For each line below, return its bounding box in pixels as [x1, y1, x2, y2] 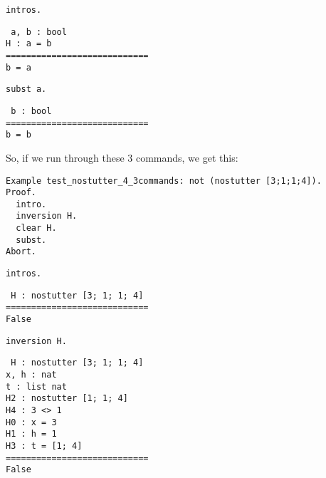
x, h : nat [6, 370, 57, 380]
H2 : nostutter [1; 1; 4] [6, 393, 128, 404]
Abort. [6, 246, 36, 257]
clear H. [16, 223, 57, 234]
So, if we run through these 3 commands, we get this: [6, 150, 238, 165]
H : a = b [6, 38, 52, 49]
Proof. [6, 187, 36, 198]
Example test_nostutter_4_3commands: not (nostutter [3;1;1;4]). [6, 175, 322, 186]
